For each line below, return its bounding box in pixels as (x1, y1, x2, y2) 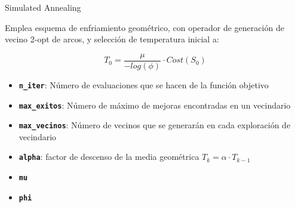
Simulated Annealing (5, 1, 81, 13)
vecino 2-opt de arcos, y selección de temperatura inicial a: (5, 33, 219, 45)
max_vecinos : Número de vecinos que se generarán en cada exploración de (19, 119, 291, 131)
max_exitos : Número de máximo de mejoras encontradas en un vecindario (19, 98, 291, 111)
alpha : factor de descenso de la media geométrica (19, 150, 199, 163)
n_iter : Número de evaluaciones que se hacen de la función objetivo (19, 78, 269, 91)
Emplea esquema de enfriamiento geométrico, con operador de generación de (5, 21, 284, 33)
